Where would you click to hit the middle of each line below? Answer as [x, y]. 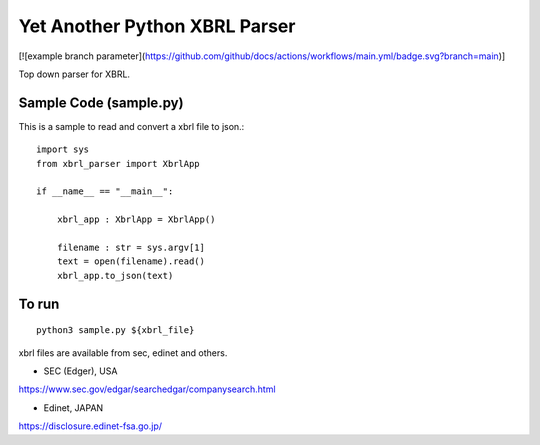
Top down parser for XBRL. [74, 74]
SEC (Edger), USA [80, 371]
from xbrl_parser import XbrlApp [118, 163]
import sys [63, 149]
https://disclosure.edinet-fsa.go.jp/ [90, 426]
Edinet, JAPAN [73, 407]
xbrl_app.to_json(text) [115, 275]
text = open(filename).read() [130, 261]
